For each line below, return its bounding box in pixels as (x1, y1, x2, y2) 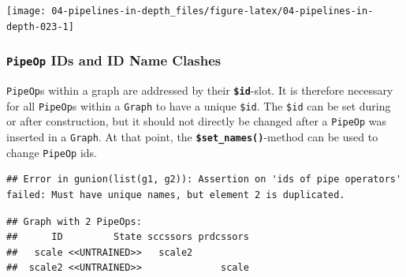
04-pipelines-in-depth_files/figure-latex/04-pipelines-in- (51, 6, 374, 17)
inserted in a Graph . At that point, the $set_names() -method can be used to (6, 129, 378, 145)
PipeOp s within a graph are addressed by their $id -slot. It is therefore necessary (6, 82, 393, 99)
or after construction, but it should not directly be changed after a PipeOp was (6, 113, 387, 129)
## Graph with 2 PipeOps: (6, 215, 142, 227)
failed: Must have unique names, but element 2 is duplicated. (6, 189, 345, 200)
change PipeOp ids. (6, 144, 97, 160)
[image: (6, 6, 47, 17)
